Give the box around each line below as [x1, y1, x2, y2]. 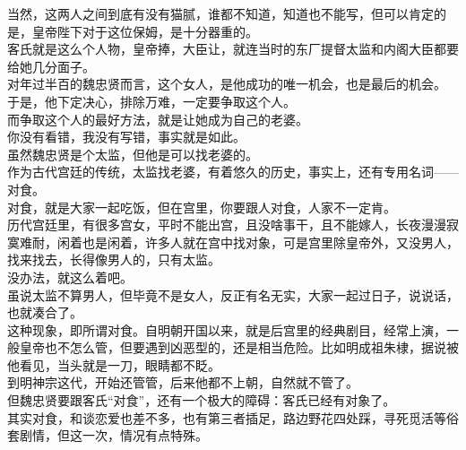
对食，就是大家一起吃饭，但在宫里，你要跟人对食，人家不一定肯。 [7, 197, 396, 216]
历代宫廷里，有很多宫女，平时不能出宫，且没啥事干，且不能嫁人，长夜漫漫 [7, 215, 446, 234]
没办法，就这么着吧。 [7, 267, 133, 286]
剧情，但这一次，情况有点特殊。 [19, 426, 208, 445]
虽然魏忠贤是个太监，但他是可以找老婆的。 [7, 144, 258, 163]
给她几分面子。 [7, 56, 95, 75]
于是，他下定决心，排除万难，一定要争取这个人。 [7, 91, 296, 110]
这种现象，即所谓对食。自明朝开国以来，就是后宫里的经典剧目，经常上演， [7, 320, 446, 339]
